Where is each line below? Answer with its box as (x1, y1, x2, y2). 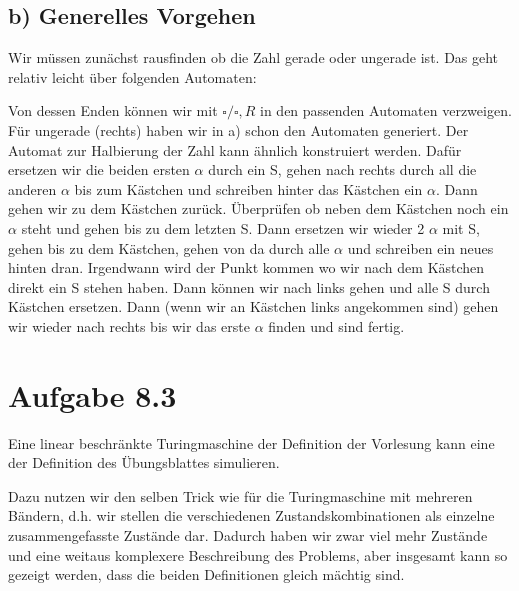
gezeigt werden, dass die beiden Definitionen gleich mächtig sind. (8, 564, 405, 585)
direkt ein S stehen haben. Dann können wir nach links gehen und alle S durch (8, 276, 490, 297)
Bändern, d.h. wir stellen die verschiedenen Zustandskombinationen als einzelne (8, 505, 495, 526)
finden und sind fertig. (268, 315, 405, 336)
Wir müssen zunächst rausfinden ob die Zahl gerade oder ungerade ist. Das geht (8, 47, 499, 68)
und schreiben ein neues (347, 237, 494, 258)
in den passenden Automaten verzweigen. (260, 100, 512, 121)
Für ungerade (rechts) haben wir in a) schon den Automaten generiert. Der (8, 119, 469, 140)
